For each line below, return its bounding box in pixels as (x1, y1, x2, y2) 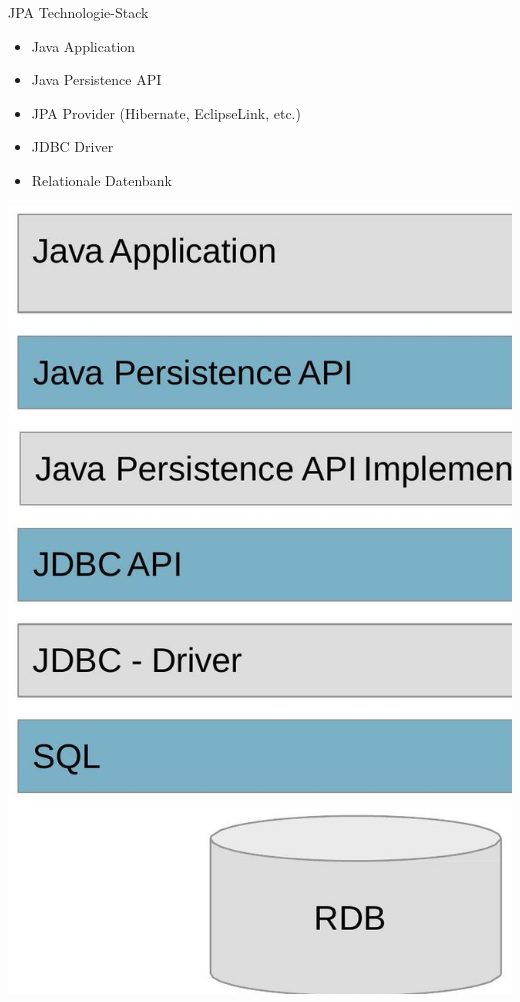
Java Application (31, 35, 136, 56)
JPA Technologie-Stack (8, 2, 149, 22)
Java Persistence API (31, 69, 162, 90)
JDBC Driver (31, 136, 114, 157)
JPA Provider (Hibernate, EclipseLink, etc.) (31, 102, 301, 123)
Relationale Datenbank (31, 169, 172, 190)
